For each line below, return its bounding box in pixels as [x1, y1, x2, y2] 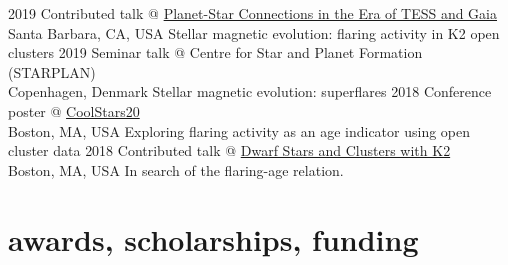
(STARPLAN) [8, 61, 96, 82]
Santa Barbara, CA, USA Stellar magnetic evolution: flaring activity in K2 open [8, 22, 500, 43]
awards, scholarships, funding [8, 218, 419, 259]
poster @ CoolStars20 [8, 100, 140, 121]
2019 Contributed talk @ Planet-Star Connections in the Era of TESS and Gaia [8, 3, 498, 23]
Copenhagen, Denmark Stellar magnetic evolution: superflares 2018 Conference [8, 81, 492, 102]
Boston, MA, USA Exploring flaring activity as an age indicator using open [8, 120, 471, 141]
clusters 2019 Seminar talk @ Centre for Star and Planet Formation [8, 42, 423, 63]
